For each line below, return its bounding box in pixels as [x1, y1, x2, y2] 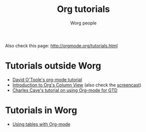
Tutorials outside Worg [5, 60, 101, 72]
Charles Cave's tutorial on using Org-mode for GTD [12, 87, 118, 93]
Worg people [70, 20, 97, 26]
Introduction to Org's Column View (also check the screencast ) [12, 82, 142, 88]
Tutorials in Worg [5, 105, 77, 116]
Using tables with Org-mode [12, 121, 71, 127]
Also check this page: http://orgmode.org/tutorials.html [5, 42, 118, 48]
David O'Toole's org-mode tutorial [12, 76, 82, 83]
